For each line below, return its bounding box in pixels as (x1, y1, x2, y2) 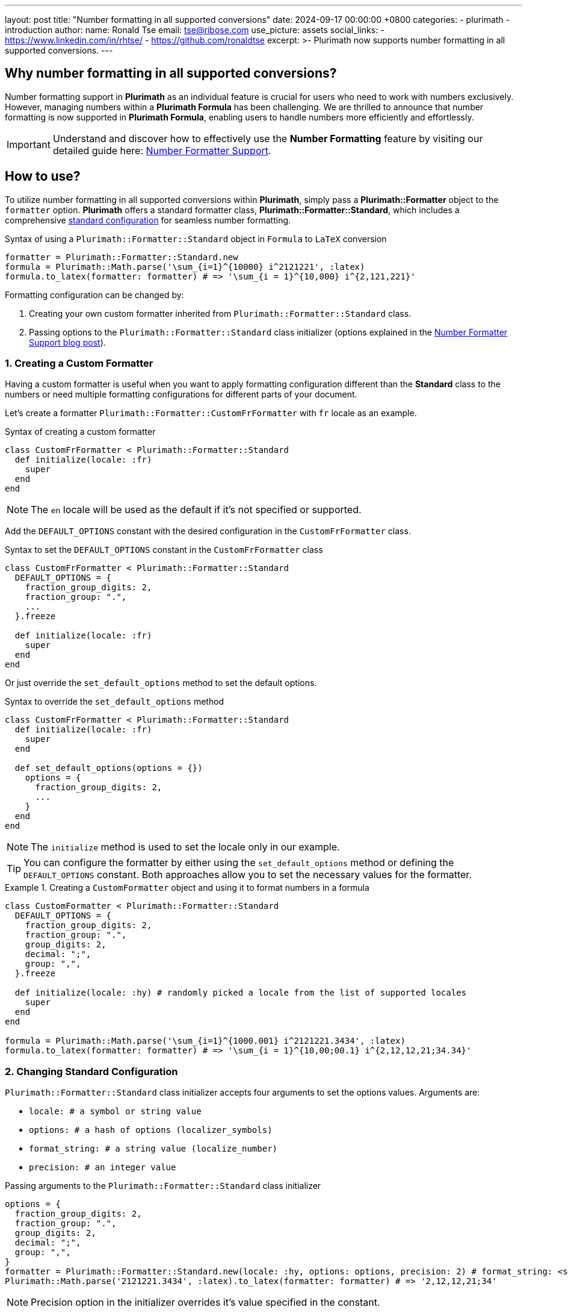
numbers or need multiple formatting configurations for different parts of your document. (5, 389, 357, 400)
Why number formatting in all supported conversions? (5, 66, 337, 81)
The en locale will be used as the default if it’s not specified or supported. (31, 504, 362, 516)
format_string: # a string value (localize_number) (29, 1144, 278, 1154)
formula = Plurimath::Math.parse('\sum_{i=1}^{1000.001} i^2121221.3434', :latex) (5, 1036, 406, 1046)
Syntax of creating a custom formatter (5, 426, 156, 437)
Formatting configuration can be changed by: (5, 289, 184, 300)
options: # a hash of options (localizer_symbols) (29, 1125, 273, 1135)
